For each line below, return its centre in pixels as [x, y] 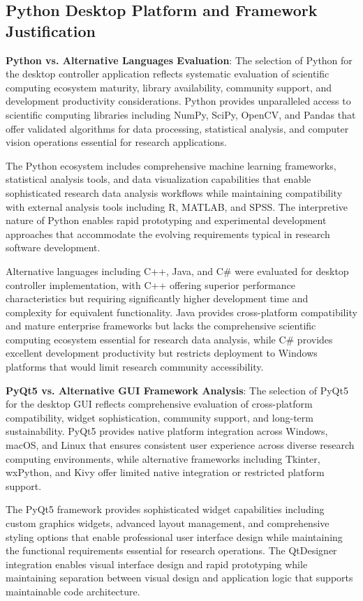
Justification [51, 30]
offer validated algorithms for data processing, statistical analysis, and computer [177, 128]
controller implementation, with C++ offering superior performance [150, 284]
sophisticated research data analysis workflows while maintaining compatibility [174, 192]
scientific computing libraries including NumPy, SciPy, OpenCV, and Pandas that [181, 114]
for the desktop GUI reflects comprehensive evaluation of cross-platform [159, 404]
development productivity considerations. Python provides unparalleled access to [178, 101]
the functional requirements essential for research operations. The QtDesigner [171, 550]
